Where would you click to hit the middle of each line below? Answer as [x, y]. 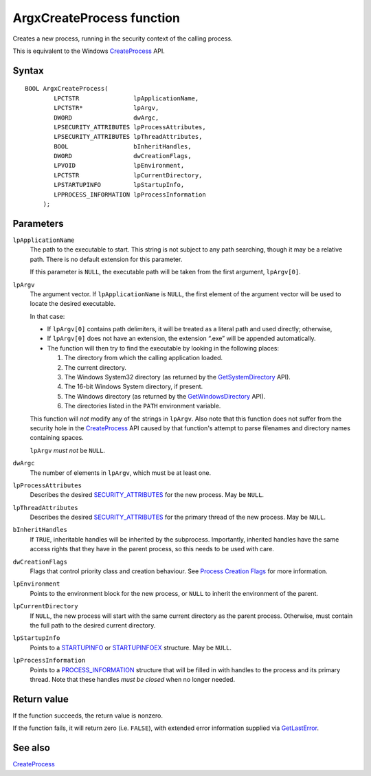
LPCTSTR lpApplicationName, [126, 98]
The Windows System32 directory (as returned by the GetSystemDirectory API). [178, 377]
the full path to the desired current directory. [93, 625]
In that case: [47, 316]
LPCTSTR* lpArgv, [106, 108]
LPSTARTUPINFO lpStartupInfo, [119, 185]
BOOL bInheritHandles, [123, 146]
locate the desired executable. [73, 304]
